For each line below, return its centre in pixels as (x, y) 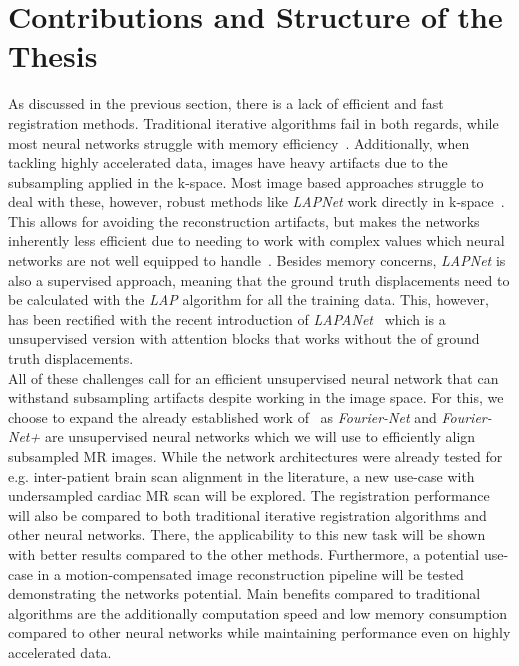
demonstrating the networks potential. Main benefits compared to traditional (244, 593)
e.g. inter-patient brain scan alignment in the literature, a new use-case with (241, 475)
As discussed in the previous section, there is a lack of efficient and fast (226, 103)
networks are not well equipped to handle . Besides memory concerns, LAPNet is (257, 260)
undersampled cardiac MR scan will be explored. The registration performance (249, 495)
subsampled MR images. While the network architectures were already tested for (255, 456)
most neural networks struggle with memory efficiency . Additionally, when (239, 142)
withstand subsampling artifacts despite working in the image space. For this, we (256, 397)
